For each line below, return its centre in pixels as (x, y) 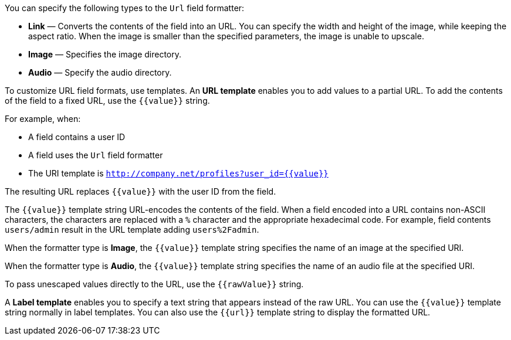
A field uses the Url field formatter (96, 155)
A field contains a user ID (77, 137)
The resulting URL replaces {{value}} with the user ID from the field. (141, 191)
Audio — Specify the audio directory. (100, 72)
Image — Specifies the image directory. (105, 54)
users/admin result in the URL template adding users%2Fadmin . (132, 229)
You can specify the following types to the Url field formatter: (125, 8)
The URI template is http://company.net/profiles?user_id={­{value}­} (178, 173)
